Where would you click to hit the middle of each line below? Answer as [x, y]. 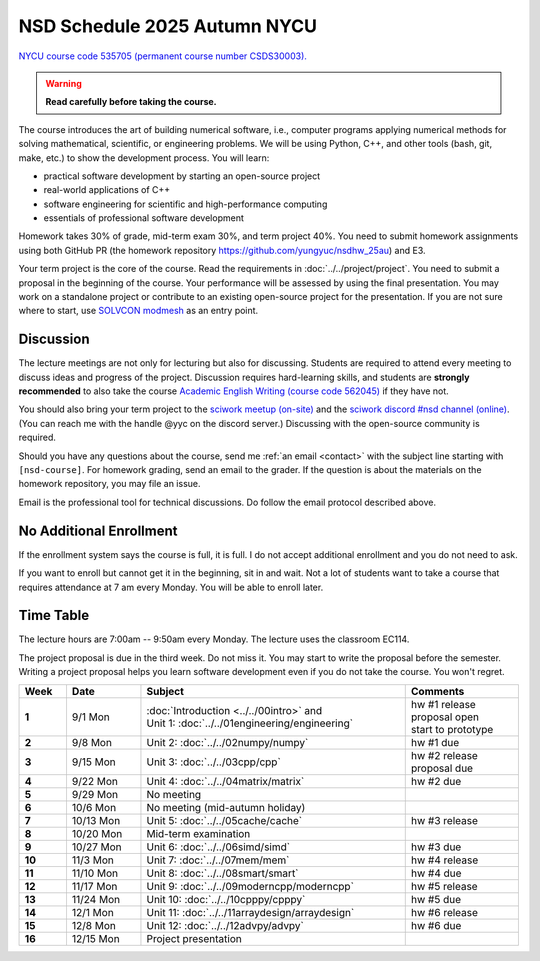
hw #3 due [436, 847]
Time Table [54, 615]
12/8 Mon [94, 925]
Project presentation [194, 938]
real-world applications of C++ [107, 190]
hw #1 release [443, 704]
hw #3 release [444, 820]
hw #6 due [436, 925]
